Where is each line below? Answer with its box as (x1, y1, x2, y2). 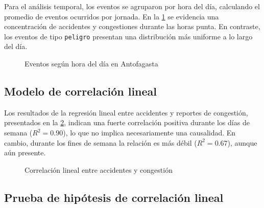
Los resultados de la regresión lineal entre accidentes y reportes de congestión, (4, 107, 248, 118)
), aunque (227, 137, 257, 148)
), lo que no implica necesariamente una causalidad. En (63, 127, 236, 138)
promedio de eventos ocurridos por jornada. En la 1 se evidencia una (4, 11, 219, 21)
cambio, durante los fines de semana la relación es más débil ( (4, 137, 197, 148)
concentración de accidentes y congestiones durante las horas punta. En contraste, (4, 21, 260, 32)
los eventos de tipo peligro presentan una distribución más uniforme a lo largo (4, 31, 253, 41)
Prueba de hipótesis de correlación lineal (4, 189, 224, 205)
